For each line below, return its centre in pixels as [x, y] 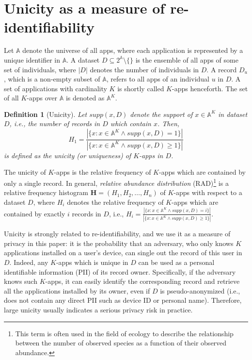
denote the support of [161, 114]
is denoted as [85, 98]
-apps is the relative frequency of [102, 172]
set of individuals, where [40, 69]
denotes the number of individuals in [144, 69]
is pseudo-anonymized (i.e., [200, 290]
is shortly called [141, 88]
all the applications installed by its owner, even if [77, 290]
